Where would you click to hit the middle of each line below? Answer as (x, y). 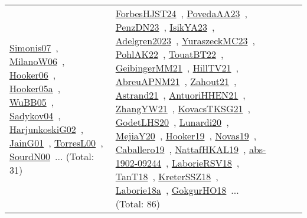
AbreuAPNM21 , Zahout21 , (176, 81)
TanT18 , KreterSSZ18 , (167, 176)
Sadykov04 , (35, 115)
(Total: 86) (138, 204)
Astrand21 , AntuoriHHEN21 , (180, 95)
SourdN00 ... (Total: (52, 156)
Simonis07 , (34, 47)
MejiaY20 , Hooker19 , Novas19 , (186, 136)
